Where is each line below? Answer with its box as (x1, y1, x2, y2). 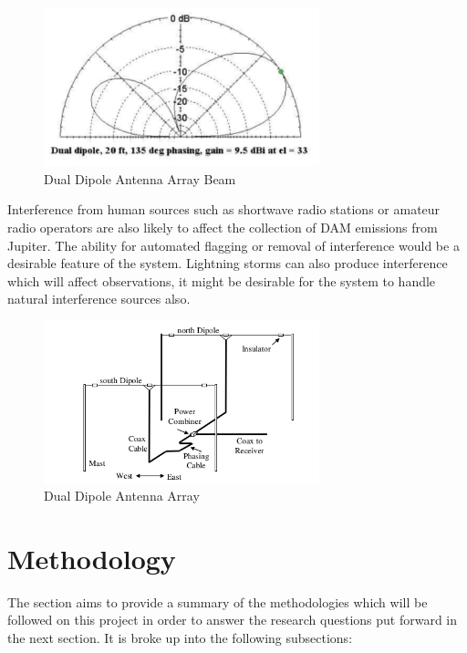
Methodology (7, 539, 176, 576)
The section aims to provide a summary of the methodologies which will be (7, 592, 428, 611)
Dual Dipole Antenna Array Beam (44, 169, 236, 188)
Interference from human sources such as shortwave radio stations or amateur (7, 200, 441, 219)
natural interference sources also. (7, 289, 191, 308)
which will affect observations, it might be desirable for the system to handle (7, 271, 436, 290)
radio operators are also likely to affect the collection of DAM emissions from (7, 217, 438, 236)
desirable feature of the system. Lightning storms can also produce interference (7, 254, 448, 273)
